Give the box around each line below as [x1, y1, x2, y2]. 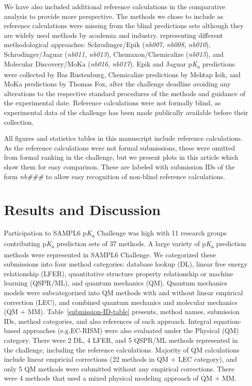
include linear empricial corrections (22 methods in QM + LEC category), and [4, 354, 237, 364]
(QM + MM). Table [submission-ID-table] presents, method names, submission [4, 306, 240, 317]
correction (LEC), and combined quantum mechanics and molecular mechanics [4, 297, 237, 307]
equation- [213, 316, 241, 326]
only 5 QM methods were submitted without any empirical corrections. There [4, 363, 235, 373]
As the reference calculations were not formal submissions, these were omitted [4, 142, 236, 152]
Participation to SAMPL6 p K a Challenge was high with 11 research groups [4, 228, 227, 239]
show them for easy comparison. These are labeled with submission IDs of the [4, 162, 235, 172]
